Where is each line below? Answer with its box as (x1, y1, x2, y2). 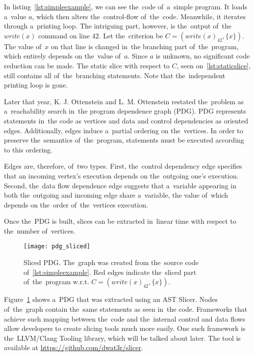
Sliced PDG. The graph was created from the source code (24, 257, 199, 267)
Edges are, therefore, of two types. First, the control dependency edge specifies (4, 161, 242, 171)
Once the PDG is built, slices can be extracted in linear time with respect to (4, 216, 236, 226)
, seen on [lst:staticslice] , (177, 60, 251, 70)
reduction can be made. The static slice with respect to (4, 60, 170, 70)
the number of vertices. (4, 225, 76, 236)
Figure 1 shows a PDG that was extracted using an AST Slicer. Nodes (4, 294, 218, 304)
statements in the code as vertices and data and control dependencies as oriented (4, 115, 248, 125)
